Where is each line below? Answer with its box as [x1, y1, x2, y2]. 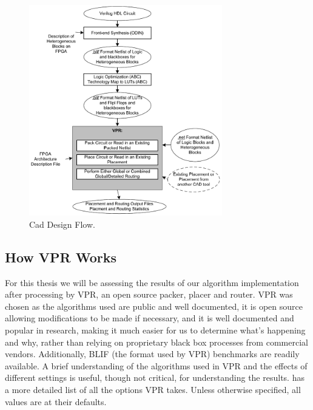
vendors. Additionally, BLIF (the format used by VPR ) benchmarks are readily [5, 347, 300, 360]
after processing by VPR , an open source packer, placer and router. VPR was [5, 288, 293, 301]
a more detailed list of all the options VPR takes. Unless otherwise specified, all [5, 383, 301, 395]
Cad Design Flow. [29, 217, 95, 230]
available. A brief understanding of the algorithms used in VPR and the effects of [5, 359, 308, 372]
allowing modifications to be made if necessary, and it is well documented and [5, 312, 294, 324]
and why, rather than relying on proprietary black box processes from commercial [5, 335, 308, 348]
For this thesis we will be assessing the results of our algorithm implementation [5, 276, 299, 289]
